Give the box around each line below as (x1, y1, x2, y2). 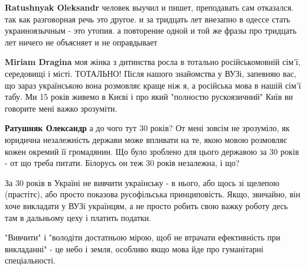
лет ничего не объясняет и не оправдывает (5, 35, 158, 48)
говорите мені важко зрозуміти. (5, 102, 118, 114)
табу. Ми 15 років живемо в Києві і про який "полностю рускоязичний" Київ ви (5, 90, 293, 103)
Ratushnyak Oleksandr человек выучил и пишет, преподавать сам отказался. (5, 1, 294, 13)
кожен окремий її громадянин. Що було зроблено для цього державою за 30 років (5, 145, 300, 157)
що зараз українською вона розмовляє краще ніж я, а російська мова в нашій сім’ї (5, 79, 301, 91)
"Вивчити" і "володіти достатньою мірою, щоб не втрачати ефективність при (5, 231, 281, 243)
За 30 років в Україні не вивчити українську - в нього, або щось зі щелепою (5, 176, 280, 188)
